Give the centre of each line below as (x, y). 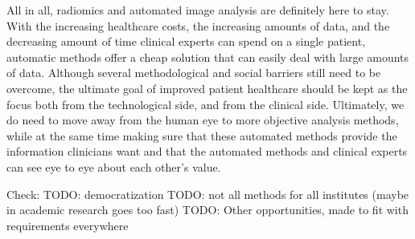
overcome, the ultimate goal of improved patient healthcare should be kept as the (207, 88)
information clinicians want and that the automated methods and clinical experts (207, 151)
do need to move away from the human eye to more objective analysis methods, (203, 120)
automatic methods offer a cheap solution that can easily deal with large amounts (208, 57)
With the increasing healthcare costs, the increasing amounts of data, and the (198, 25)
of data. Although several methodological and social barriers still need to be (194, 73)
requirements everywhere (68, 225)
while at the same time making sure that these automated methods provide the (202, 135)
